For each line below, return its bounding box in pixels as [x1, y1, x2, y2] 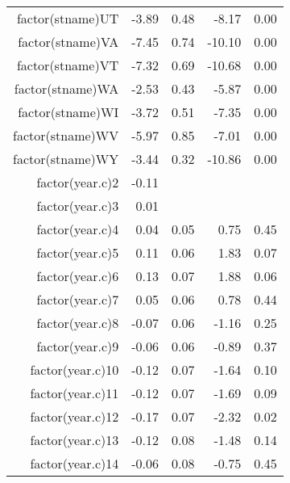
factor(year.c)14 [30, 454, 119, 472]
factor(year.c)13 [30, 430, 119, 449]
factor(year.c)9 [36, 337, 119, 355]
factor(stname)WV [13, 126, 119, 145]
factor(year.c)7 [36, 290, 119, 309]
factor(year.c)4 [36, 220, 119, 238]
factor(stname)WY [13, 149, 119, 168]
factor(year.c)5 [36, 243, 119, 262]
